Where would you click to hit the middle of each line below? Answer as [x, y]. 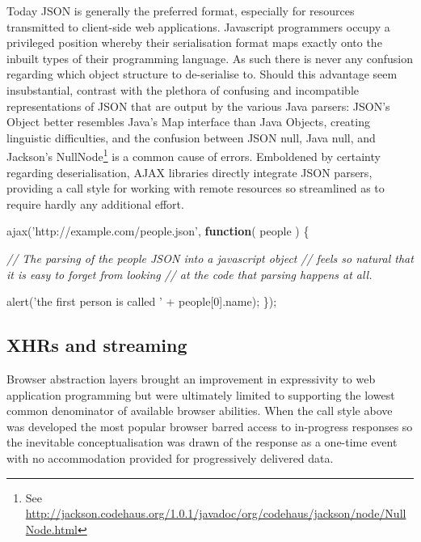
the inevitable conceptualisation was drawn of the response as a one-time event [202, 442]
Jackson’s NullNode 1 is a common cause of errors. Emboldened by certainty [194, 155]
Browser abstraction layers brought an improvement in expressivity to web [191, 378]
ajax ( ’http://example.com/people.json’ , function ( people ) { [158, 231]
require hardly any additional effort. [95, 203]
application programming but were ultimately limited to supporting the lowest [201, 394]
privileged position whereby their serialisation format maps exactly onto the [194, 42]
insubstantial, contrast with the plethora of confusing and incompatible [183, 89]
